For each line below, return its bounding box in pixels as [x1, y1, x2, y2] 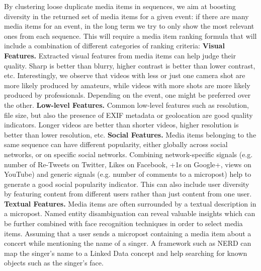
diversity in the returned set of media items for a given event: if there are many [4, 11, 249, 21]
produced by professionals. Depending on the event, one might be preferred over [4, 90, 251, 100]
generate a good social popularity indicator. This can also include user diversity [4, 178, 249, 189]
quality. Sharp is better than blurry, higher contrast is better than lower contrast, [4, 60, 255, 71]
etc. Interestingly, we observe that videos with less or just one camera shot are [4, 70, 245, 81]
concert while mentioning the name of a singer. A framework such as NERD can [4, 238, 251, 248]
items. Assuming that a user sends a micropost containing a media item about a [4, 228, 251, 238]
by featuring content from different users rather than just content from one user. [4, 188, 252, 199]
